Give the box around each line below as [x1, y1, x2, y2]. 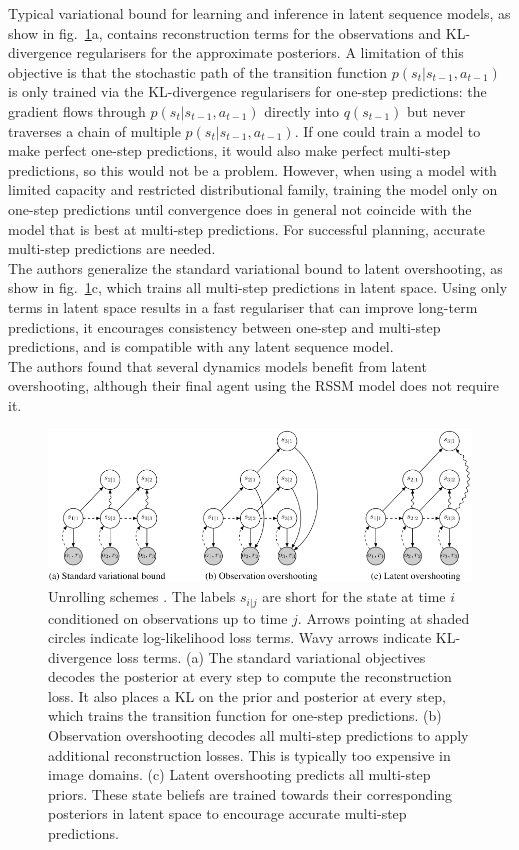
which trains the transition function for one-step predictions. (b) [48, 705, 442, 726]
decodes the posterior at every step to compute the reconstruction [48, 666, 452, 687]
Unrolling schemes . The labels [48, 586, 236, 607]
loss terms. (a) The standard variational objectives [116, 646, 426, 667]
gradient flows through [8, 100, 146, 121]
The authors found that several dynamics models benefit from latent [8, 355, 427, 376]
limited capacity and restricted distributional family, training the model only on [8, 179, 498, 200]
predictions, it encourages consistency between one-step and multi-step [8, 316, 441, 337]
